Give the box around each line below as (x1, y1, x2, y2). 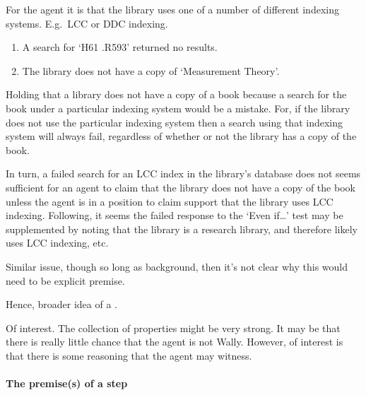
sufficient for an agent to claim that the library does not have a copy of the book (6, 179, 355, 194)
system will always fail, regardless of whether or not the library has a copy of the (6, 129, 357, 143)
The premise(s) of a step (6, 376, 128, 391)
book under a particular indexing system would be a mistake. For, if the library (6, 100, 350, 115)
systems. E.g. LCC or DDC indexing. (6, 16, 168, 30)
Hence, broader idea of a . (6, 297, 117, 312)
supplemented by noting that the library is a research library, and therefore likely (6, 221, 358, 236)
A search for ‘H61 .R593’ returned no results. (22, 40, 218, 54)
